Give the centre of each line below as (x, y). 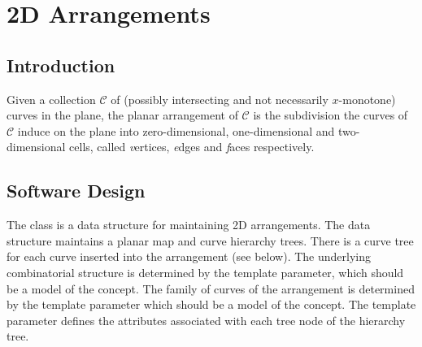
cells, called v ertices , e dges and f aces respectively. (192, 147)
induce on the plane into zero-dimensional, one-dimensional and (176, 130)
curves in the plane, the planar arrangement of (122, 115)
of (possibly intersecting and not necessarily (220, 99)
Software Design (76, 191)
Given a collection (51, 99)
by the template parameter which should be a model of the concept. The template (211, 304)
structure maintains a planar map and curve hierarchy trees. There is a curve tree (210, 240)
